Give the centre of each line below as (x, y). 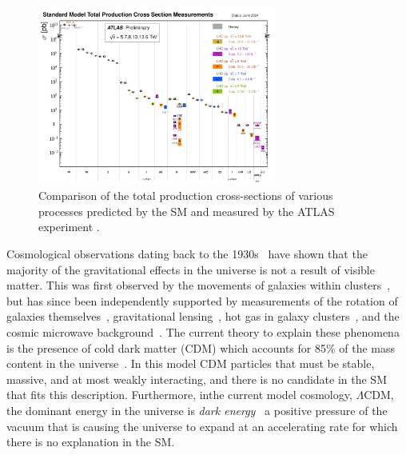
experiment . (69, 227)
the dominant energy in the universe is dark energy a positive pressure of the (197, 410)
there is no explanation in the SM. (91, 442)
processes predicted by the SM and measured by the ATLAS (187, 211)
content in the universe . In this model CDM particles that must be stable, (191, 363)
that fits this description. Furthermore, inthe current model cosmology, (179, 395)
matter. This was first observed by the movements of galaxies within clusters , (199, 285)
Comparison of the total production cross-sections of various (186, 196)
